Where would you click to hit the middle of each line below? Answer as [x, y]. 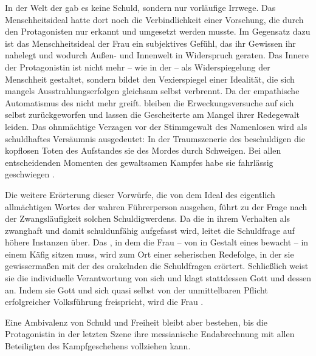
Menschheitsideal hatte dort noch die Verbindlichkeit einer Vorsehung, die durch [154, 19]
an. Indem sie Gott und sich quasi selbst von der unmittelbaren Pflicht [136, 289]
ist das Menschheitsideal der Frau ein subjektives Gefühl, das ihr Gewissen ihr [150, 43]
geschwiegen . [30, 174]
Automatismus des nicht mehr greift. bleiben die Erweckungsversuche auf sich [149, 102]
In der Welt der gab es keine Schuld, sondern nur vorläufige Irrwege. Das [140, 7]
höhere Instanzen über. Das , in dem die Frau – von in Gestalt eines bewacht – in [157, 242]
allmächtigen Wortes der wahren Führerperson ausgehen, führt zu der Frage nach [156, 206]
